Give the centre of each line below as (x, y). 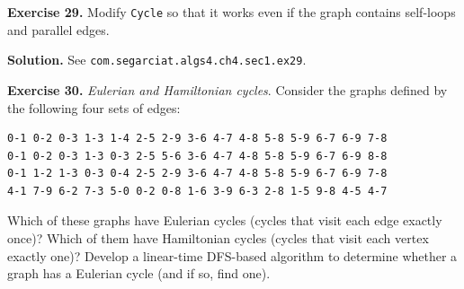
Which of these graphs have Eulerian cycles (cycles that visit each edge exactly (225, 220)
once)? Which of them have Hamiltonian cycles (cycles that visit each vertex (218, 238)
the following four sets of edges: (94, 107)
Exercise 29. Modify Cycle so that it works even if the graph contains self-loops (232, 12)
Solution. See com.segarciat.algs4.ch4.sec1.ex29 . (157, 60)
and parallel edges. (58, 29)
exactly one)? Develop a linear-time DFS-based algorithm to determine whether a (232, 255)
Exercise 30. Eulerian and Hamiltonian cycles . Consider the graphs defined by (228, 89)
